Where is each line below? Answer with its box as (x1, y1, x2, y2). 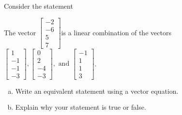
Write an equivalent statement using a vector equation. (15, 86, 179, 96)
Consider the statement (4, 1, 73, 11)
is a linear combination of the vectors (61, 27, 171, 37)
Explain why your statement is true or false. (15, 102, 146, 112)
